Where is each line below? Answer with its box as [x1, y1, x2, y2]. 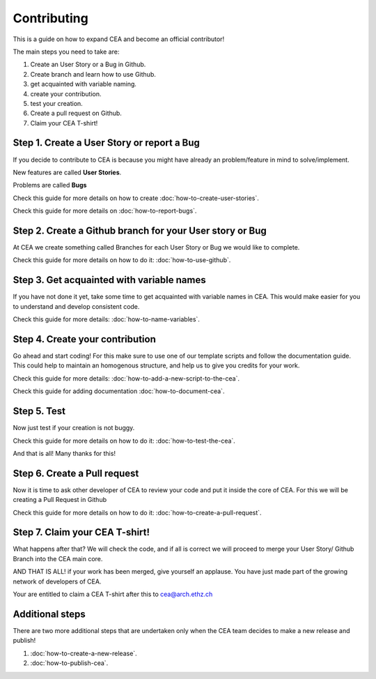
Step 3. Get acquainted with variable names [13, 274, 206, 286]
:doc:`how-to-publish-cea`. [30, 659, 109, 667]
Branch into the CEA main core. [13, 554, 103, 563]
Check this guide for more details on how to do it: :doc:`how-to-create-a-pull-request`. [13, 508, 262, 517]
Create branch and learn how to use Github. [30, 70, 156, 78]
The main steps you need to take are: [13, 47, 120, 56]
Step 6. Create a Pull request [13, 467, 139, 479]
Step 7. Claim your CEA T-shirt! [13, 526, 150, 538]
